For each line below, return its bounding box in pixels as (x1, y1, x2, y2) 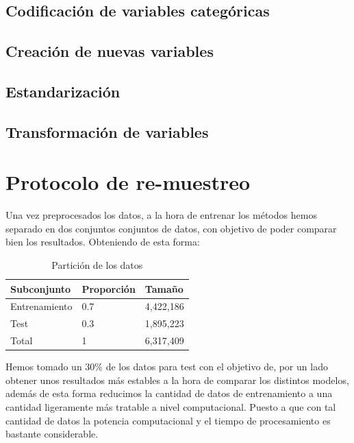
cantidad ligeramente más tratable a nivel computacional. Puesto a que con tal (5, 400, 336, 414)
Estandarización (5, 80, 121, 101)
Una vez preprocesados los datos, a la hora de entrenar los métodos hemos (5, 208, 317, 222)
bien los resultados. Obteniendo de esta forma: (5, 235, 200, 249)
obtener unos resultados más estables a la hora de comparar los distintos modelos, (5, 372, 349, 387)
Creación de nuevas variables (5, 40, 214, 62)
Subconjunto (10, 281, 71, 296)
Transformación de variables (5, 121, 209, 142)
